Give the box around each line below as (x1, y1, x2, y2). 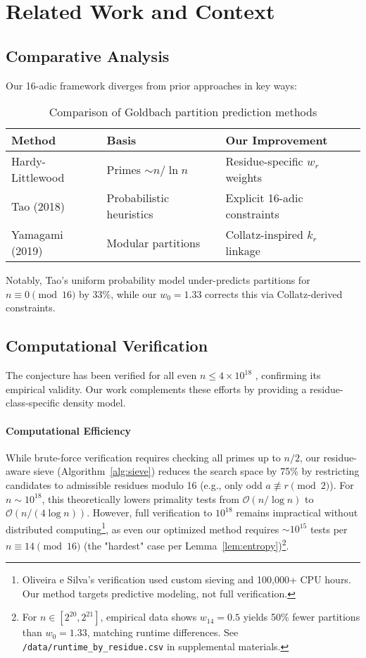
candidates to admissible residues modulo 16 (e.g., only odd (6, 477, 263, 492)
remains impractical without (236, 505, 358, 520)
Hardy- (11, 153, 46, 170)
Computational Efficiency (6, 423, 132, 437)
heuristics (106, 206, 153, 223)
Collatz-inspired (225, 226, 303, 243)
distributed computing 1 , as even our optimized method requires (6, 519, 279, 536)
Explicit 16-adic (225, 190, 303, 206)
